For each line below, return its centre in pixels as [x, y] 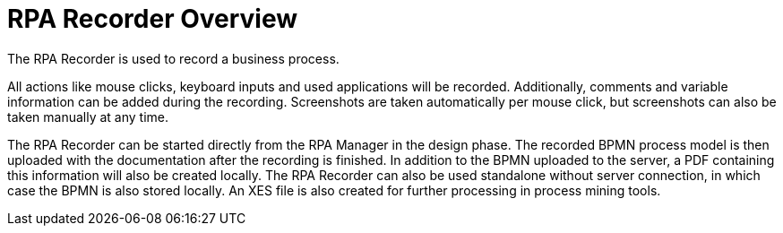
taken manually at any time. [88, 116]
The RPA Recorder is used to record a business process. [173, 58]
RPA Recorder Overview [153, 19]
